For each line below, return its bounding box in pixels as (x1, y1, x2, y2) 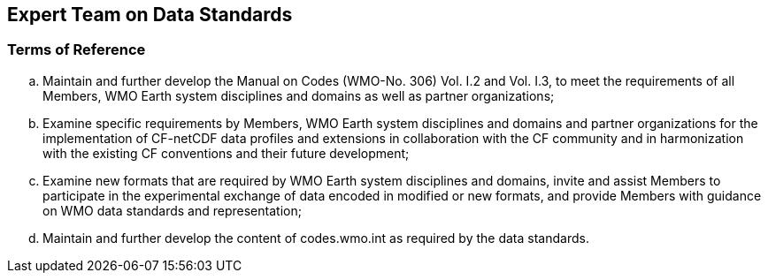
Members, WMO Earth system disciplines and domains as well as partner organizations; (42, 87, 555, 103)
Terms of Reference (7, 41, 146, 59)
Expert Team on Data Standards (7, 4, 293, 26)
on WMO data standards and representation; (42, 202, 302, 218)
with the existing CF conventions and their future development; (42, 145, 410, 161)
